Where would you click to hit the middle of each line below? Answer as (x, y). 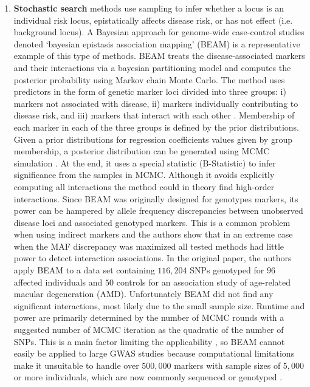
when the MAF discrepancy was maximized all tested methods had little (149, 246)
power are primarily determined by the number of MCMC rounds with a (149, 317)
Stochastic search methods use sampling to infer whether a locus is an (149, 8)
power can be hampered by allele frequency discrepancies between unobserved (158, 211)
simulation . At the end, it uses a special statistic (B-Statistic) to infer (145, 163)
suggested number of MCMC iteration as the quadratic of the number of (149, 330)
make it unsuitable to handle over (76, 365)
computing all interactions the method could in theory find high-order (144, 186)
